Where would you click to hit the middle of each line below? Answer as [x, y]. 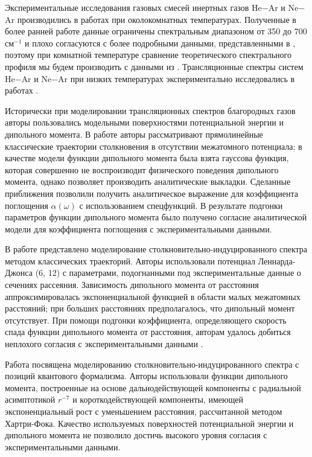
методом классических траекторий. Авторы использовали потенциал [130, 260]
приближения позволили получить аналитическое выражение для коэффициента [152, 193]
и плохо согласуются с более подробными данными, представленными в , [160, 43]
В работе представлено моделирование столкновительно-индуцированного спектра [156, 249]
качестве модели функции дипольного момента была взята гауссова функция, [147, 158]
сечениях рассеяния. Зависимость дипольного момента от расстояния [132, 285]
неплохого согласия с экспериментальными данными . [104, 344]
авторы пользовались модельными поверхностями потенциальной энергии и [144, 122]
